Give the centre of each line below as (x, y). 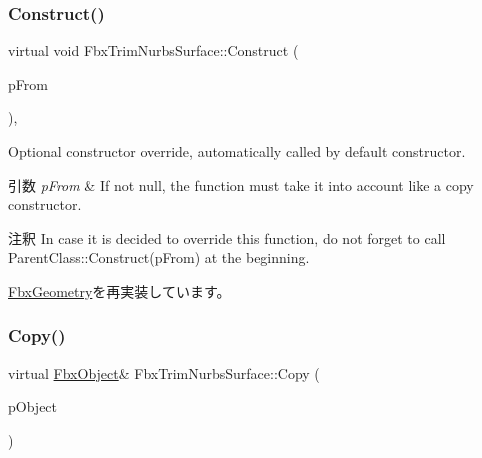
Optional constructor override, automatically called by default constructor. (237, 151)
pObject (33, 406)
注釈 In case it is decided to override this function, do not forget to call (227, 237)
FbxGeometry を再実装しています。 (119, 290)
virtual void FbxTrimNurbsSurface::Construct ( (153, 50)
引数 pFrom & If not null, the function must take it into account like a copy (241, 184)
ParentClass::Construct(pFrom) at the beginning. (159, 257)
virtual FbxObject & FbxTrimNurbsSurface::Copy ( (164, 372)
